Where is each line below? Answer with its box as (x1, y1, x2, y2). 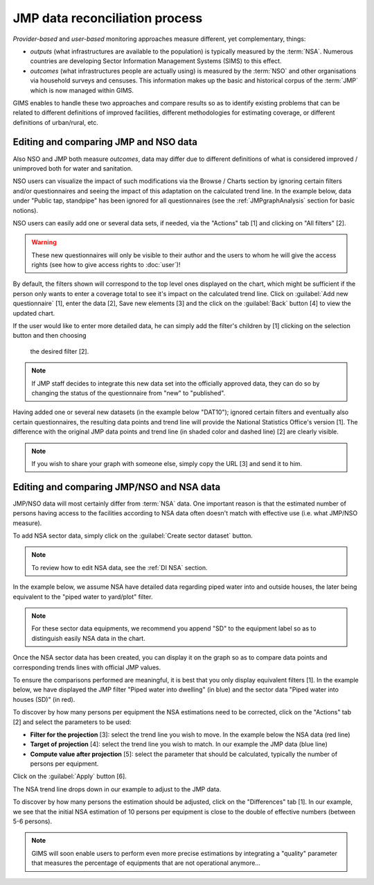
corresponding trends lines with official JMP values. (12, 663, 161, 671)
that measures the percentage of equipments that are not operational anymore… (31, 859, 261, 867)
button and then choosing (12, 332, 87, 340)
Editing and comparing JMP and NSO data (12, 136, 197, 148)
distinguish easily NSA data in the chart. (31, 634, 145, 642)
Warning (31, 238, 57, 246)
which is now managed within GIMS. (30, 86, 134, 94)
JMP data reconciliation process (12, 10, 203, 26)
